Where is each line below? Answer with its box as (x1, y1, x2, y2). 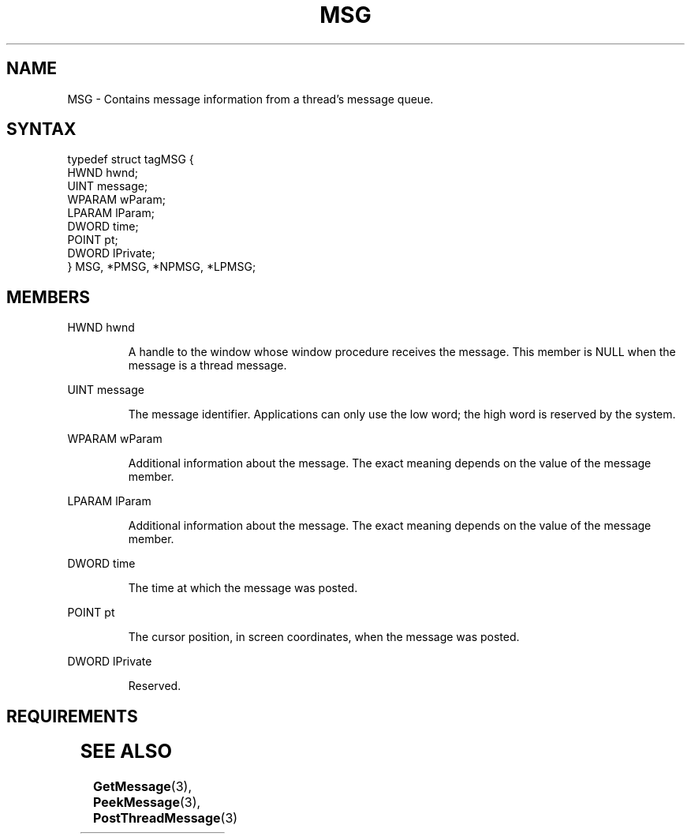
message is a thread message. (128, 358, 287, 373)
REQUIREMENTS (6, 706, 138, 726)
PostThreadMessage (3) (93, 810, 238, 827)
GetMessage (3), (93, 778, 192, 795)
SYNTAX (6, 119, 77, 140)
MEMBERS (6, 287, 91, 307)
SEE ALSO (80, 740, 172, 763)
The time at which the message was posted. (128, 581, 358, 595)
